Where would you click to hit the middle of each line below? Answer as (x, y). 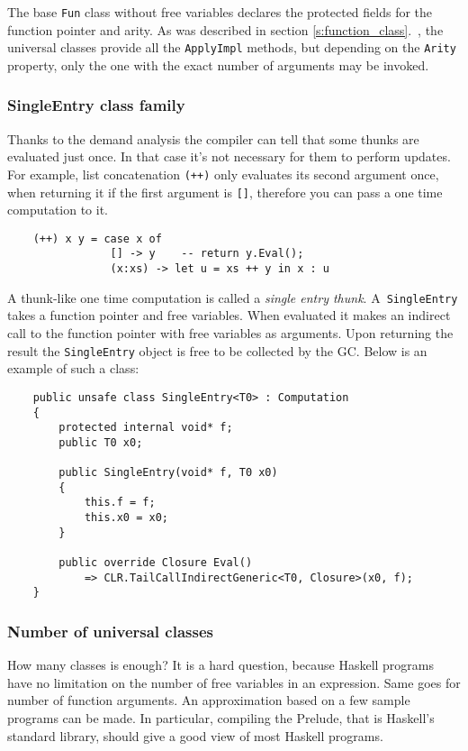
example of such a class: (73, 368)
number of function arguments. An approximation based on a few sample (209, 700)
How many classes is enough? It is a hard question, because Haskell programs (221, 665)
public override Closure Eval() (156, 563)
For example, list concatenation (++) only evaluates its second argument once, (223, 174)
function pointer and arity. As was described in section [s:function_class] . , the (225, 29)
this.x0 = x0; (126, 518)
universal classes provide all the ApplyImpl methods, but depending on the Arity (232, 47)
